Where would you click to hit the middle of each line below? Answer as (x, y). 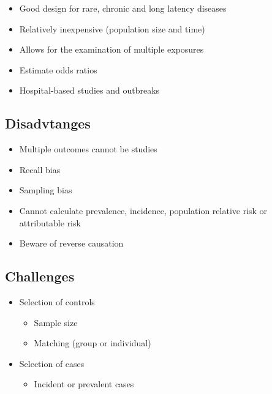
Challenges (40, 276)
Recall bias (40, 169)
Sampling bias (46, 190)
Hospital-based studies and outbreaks (89, 90)
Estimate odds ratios (58, 69)
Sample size (56, 322)
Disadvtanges (48, 123)
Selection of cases (52, 363)
